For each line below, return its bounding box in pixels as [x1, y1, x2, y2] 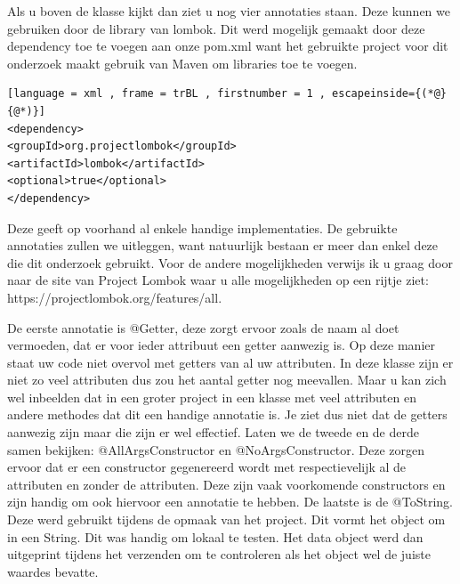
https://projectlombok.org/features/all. [7, 288, 222, 306]
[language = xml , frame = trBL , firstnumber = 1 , [7, 87, 326, 101]
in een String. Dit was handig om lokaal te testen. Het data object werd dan [7, 527, 424, 546]
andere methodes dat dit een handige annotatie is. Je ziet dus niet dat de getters [7, 405, 448, 424]
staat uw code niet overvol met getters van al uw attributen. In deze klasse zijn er [7, 353, 454, 371]
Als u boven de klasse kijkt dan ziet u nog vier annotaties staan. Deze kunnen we [7, 2, 450, 20]
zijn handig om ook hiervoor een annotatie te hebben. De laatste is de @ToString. [7, 492, 453, 511]
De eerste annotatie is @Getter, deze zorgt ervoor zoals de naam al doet [7, 318, 399, 337]
